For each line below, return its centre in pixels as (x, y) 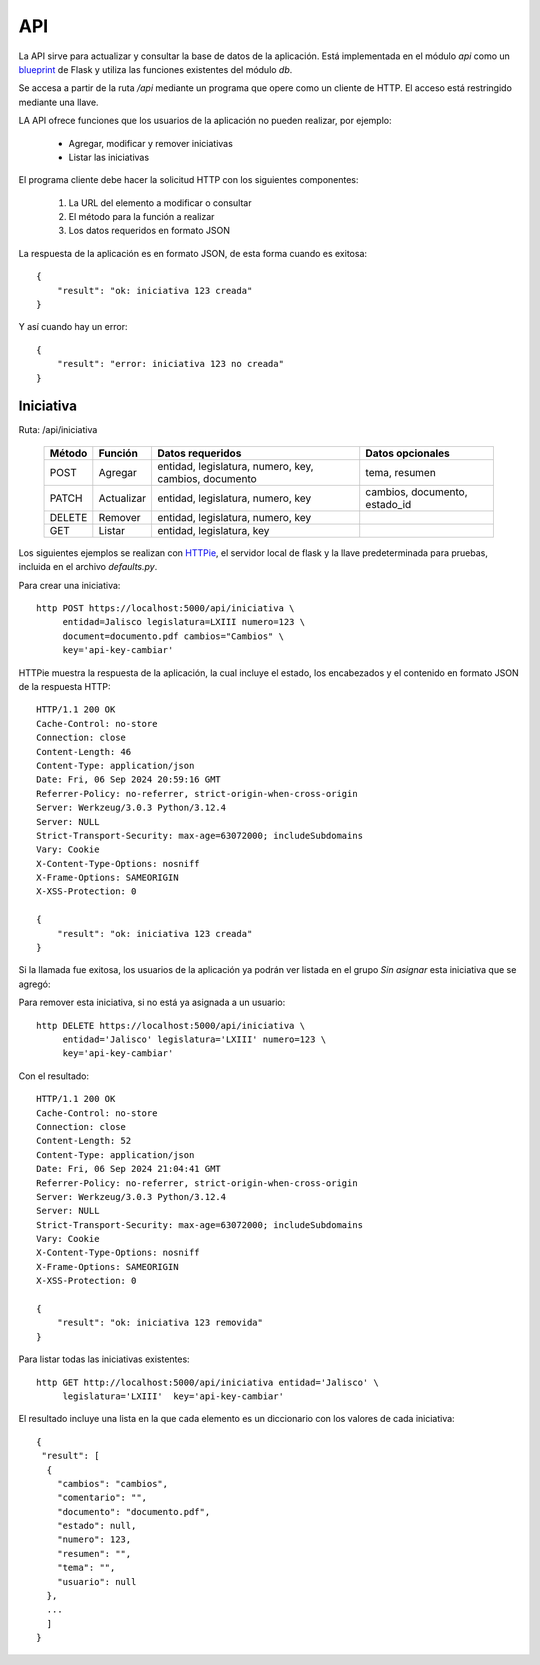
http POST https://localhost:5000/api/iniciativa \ (165, 608)
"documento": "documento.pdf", (133, 1511)
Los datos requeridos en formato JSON (149, 231)
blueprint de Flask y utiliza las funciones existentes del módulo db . (155, 69)
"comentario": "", (102, 1498)
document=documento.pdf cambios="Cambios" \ (173, 636)
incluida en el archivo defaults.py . (88, 567)
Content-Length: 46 (84, 751)
